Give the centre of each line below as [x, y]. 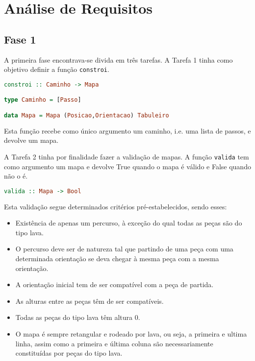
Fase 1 [20, 39]
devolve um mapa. [31, 140]
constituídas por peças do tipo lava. [69, 353]
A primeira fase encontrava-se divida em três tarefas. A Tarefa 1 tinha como [118, 59]
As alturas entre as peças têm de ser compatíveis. [89, 301]
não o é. [16, 176]
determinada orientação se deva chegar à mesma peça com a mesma [117, 259]
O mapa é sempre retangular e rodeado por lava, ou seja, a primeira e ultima [131, 334]
